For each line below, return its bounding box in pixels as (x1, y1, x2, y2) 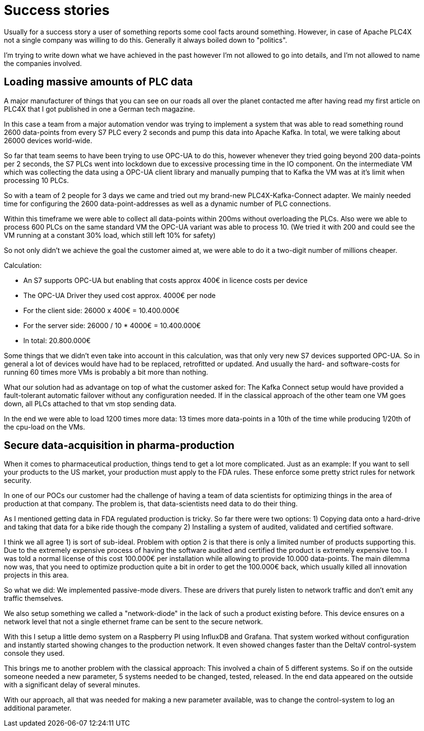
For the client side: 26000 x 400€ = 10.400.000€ (23, 306, 179, 315)
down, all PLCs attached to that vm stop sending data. (4, 399, 177, 408)
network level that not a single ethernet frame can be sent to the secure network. (4, 617, 263, 626)
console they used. (4, 649, 65, 658)
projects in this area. (4, 571, 69, 580)
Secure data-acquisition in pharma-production (4, 439, 235, 452)
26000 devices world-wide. (4, 136, 92, 145)
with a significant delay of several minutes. (4, 681, 140, 689)
